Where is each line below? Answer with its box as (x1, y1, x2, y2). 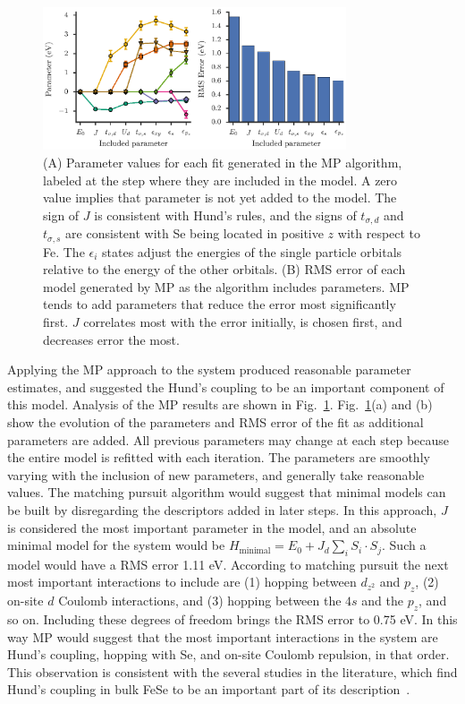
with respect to (337, 224, 421, 243)
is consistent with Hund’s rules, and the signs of (94, 205, 357, 224)
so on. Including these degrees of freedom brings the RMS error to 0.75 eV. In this (7, 610, 458, 629)
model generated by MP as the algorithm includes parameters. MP (43, 277, 410, 296)
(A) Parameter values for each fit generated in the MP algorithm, (43, 152, 402, 171)
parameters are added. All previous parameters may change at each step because (7, 430, 450, 449)
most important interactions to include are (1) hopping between (7, 572, 357, 591)
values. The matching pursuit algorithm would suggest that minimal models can (7, 483, 446, 502)
